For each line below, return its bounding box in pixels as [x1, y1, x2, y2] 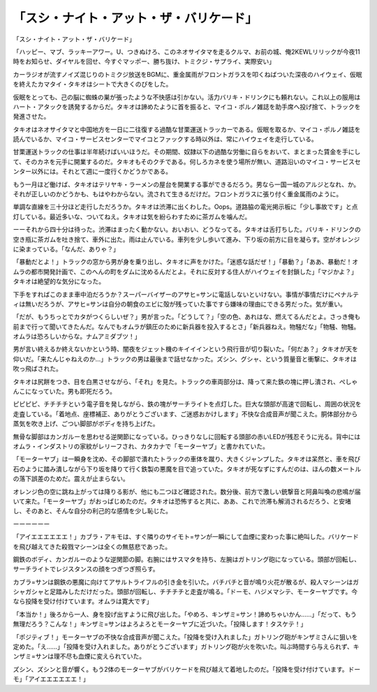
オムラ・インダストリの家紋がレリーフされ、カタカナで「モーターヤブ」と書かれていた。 [13, 442, 269, 450]
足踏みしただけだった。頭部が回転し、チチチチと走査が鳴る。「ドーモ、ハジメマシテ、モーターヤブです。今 [49, 587, 358, 596]
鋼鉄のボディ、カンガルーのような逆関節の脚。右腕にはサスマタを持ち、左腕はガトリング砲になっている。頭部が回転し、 [13, 555, 361, 564]
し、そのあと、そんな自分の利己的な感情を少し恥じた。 [13, 507, 172, 515]
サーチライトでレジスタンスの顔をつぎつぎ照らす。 [13, 565, 160, 573]
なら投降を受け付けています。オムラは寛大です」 [13, 597, 153, 605]
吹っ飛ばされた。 [13, 365, 62, 373]
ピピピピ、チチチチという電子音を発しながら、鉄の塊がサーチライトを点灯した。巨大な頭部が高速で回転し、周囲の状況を [13, 400, 362, 408]
